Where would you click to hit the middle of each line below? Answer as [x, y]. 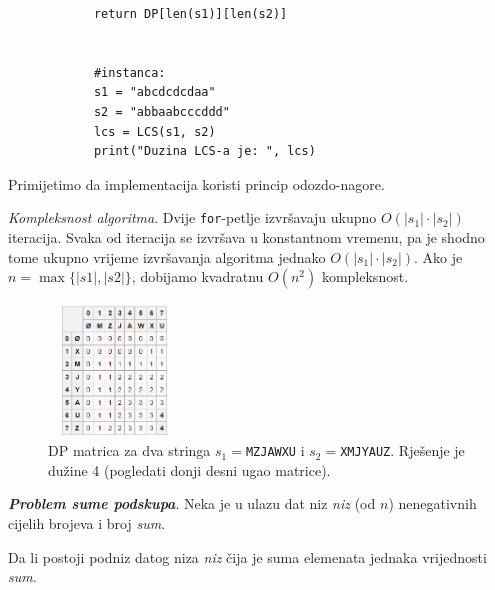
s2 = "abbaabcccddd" [161, 111]
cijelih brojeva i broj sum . [87, 522]
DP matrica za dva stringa [129, 450]
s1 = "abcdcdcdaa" [154, 92]
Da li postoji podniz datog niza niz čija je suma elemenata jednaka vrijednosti [247, 556]
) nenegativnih [432, 503]
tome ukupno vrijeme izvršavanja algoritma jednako [167, 256]
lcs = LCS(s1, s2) [154, 131]
